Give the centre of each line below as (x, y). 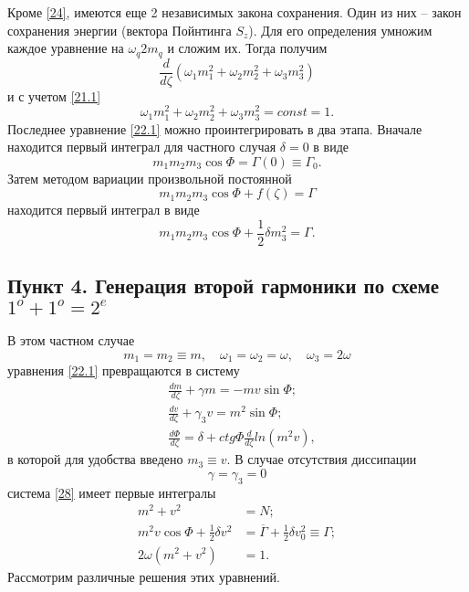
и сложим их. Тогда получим (247, 48)
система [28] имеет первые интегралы (112, 492)
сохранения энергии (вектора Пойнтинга (120, 30)
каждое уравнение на (66, 48)
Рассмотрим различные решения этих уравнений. (144, 576)
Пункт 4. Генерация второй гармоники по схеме (224, 285)
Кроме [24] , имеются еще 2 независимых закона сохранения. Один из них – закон (234, 12)
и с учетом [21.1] (54, 95)
